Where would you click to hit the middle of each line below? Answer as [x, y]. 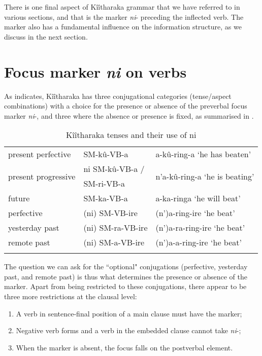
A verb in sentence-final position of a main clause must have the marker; [129, 313]
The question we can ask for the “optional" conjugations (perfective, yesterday [126, 266]
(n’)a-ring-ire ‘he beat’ [195, 213]
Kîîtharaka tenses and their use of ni [131, 135]
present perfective [40, 154]
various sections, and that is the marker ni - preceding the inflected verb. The [124, 16]
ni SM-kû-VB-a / [114, 169]
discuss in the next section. [46, 36]
